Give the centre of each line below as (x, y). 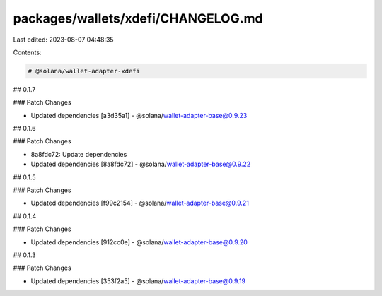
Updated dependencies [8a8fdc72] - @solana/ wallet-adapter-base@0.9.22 (141, 164)
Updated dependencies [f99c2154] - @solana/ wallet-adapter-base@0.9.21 (140, 203)
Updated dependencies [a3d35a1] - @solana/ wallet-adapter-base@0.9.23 (139, 115)
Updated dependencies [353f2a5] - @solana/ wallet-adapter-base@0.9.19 (138, 281)
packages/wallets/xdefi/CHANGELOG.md (138, 18)
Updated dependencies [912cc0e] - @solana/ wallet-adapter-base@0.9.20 (139, 242)
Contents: (27, 52)
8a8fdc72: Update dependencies (79, 154)
